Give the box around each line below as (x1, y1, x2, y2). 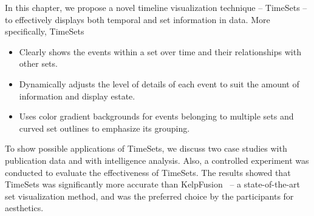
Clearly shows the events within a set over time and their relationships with (19, 45, 301, 58)
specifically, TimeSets (5, 25, 84, 38)
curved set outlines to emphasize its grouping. (19, 121, 190, 134)
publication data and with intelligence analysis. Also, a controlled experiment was (5, 154, 309, 166)
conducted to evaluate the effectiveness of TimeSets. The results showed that (5, 166, 291, 178)
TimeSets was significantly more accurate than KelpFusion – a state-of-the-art (5, 178, 301, 191)
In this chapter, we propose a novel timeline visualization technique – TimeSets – (5, 1, 307, 13)
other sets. (19, 57, 58, 70)
